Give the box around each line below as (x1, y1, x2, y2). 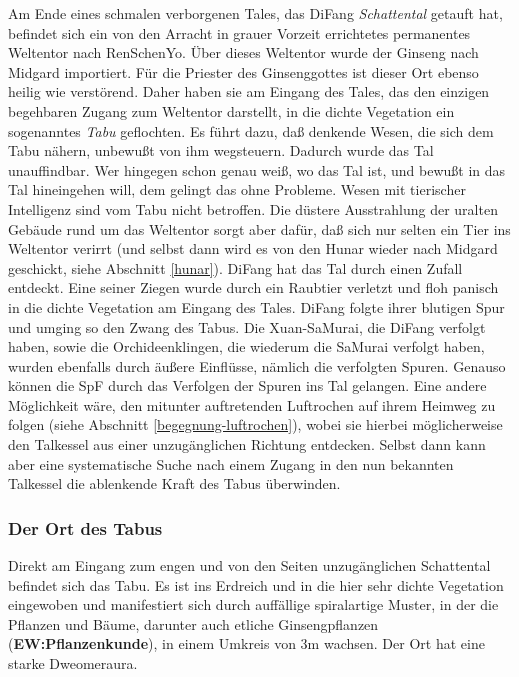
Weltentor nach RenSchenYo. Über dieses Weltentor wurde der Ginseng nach (8, 42, 479, 63)
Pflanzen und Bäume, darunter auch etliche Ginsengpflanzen (8, 613, 379, 634)
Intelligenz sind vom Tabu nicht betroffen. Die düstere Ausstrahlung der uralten (8, 198, 498, 219)
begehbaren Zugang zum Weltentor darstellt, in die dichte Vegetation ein (8, 100, 455, 121)
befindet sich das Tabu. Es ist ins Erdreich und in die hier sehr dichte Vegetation (8, 574, 504, 595)
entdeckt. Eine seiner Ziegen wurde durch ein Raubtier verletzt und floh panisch (8, 277, 499, 298)
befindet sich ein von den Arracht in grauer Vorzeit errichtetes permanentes (8, 22, 471, 43)
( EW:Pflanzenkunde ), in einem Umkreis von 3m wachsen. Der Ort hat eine (8, 633, 485, 654)
